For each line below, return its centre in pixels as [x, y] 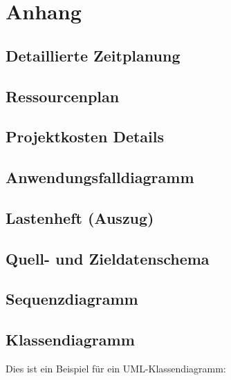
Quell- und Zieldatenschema [108, 258]
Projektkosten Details [85, 136]
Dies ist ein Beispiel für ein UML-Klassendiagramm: [116, 369]
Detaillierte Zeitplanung [93, 55]
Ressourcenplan [63, 96]
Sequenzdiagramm [72, 299]
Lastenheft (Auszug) [80, 217]
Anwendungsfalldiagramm [100, 177]
